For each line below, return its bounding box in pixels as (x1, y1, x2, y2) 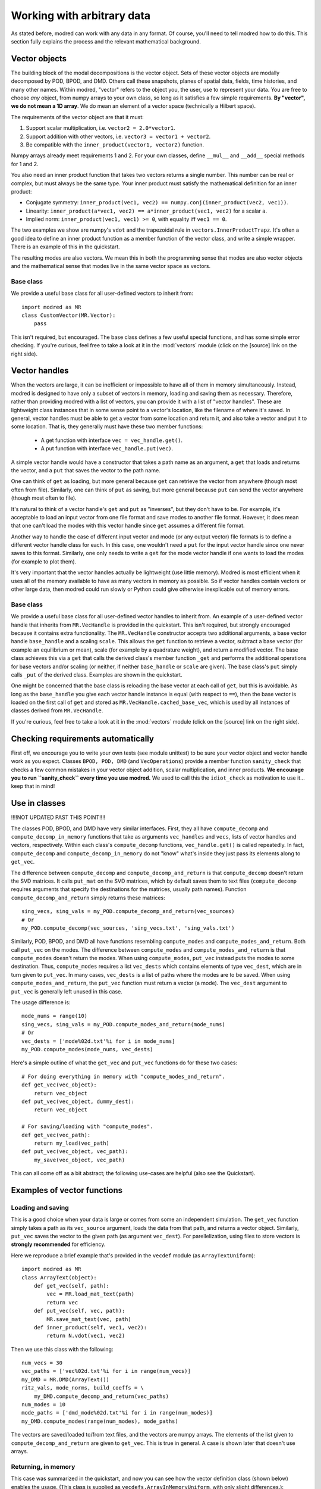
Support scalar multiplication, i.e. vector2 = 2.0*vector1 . (26, 124, 175, 132)
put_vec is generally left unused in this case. (11, 988, 123, 995)
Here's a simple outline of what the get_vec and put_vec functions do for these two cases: (11, 1059, 238, 1066)
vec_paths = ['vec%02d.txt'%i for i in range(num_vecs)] (21, 1367, 191, 1375)
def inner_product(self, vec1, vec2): (33, 1324, 147, 1331)
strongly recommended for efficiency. (11, 1241, 106, 1248)
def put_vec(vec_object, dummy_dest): (21, 1098, 135, 1105)
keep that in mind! (11, 783, 55, 790)
